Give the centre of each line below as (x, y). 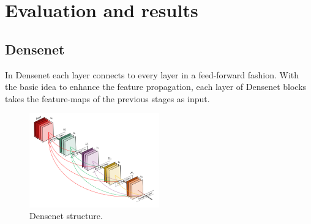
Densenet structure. (66, 216)
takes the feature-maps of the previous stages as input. (107, 98)
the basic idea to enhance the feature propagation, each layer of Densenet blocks (156, 87)
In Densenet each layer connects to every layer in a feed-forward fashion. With (152, 74)
